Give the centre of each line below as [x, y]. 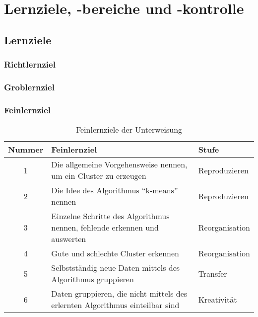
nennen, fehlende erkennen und [105, 228]
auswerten [69, 239]
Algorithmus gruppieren [93, 279]
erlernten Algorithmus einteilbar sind [115, 305]
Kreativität [218, 299]
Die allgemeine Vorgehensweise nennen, [119, 164]
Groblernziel [29, 87]
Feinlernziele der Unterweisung [129, 130]
